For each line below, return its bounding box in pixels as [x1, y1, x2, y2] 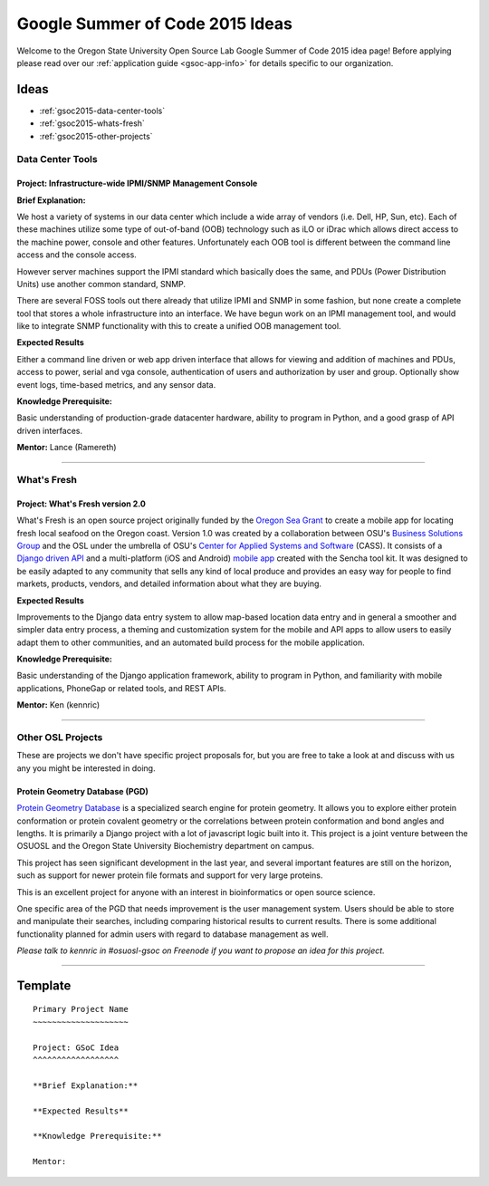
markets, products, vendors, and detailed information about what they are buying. [16, 578, 321, 589]
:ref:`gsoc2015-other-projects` [39, 130, 153, 141]
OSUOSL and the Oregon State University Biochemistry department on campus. [16, 841, 314, 852]
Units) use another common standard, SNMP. [16, 278, 186, 289]
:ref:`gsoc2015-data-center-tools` [39, 105, 166, 116]
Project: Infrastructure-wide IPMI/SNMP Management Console [16, 178, 258, 189]
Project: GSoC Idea [33, 1042, 120, 1053]
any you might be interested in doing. [16, 762, 156, 774]
